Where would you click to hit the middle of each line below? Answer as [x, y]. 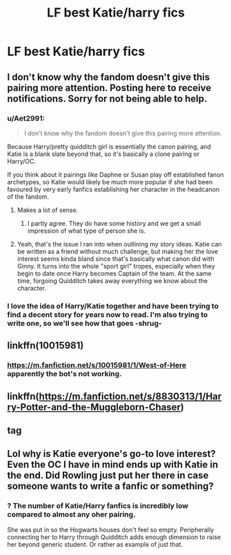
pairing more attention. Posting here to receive [109, 88]
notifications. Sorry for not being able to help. [107, 98]
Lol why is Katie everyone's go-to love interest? [111, 454]
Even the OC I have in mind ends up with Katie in [113, 465]
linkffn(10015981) [46, 345]
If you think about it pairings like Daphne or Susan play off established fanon [115, 175]
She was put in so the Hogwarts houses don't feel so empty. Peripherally [111, 529]
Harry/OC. [22, 161]
